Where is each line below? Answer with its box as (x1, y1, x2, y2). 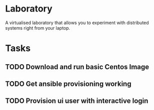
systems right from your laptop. (5, 25, 70, 31)
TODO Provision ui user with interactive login (5, 96, 148, 105)
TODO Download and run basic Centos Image (5, 62, 149, 71)
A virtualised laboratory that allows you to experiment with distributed (5, 20, 149, 26)
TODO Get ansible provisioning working (5, 79, 131, 88)
